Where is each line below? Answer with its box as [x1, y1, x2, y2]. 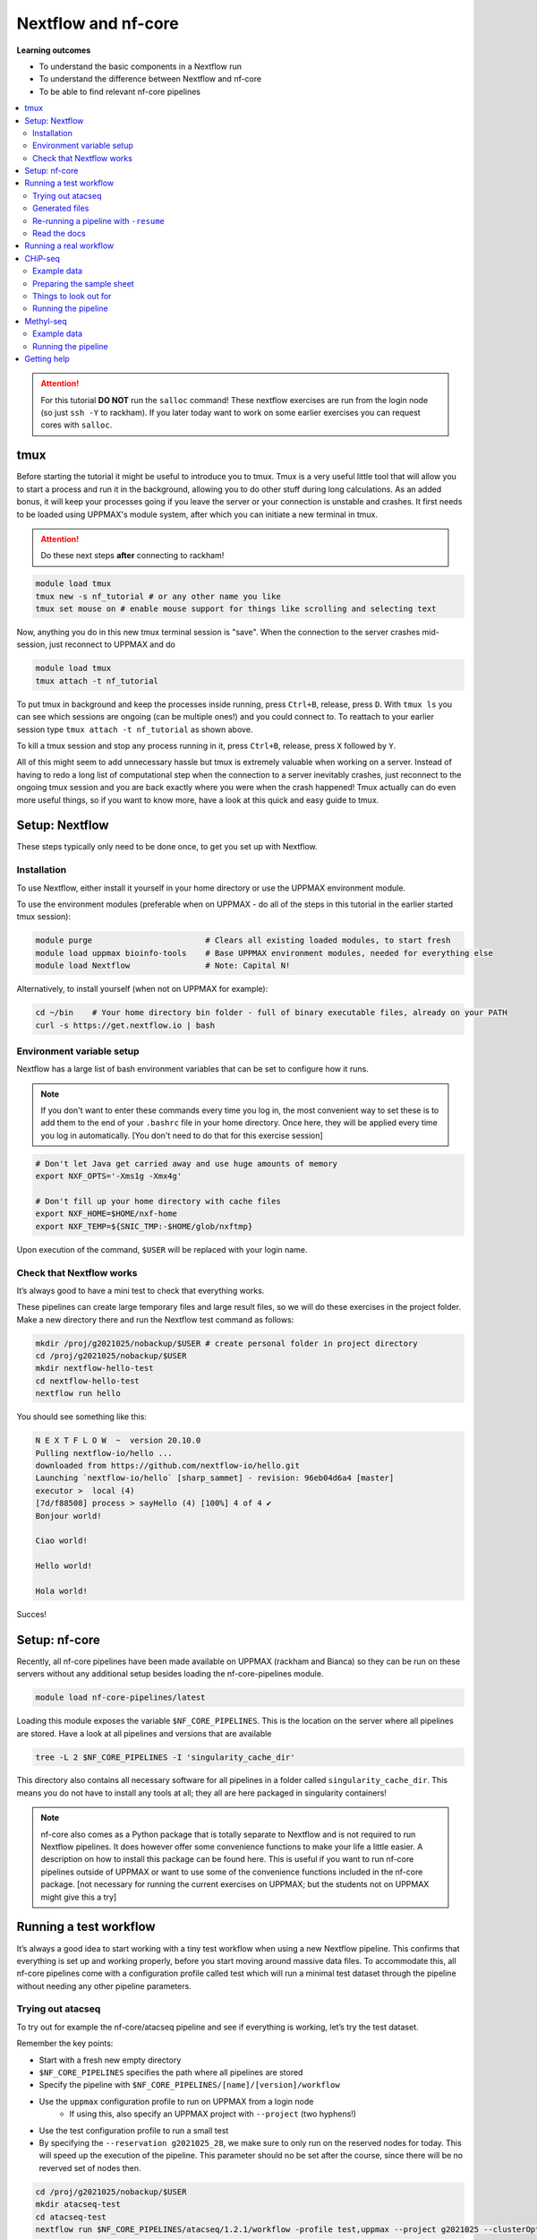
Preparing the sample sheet [32, 278, 134, 289]
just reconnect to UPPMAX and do [49, 639, 176, 650]
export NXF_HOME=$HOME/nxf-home [35, 1209, 178, 1219]
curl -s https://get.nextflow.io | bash [35, 1020, 215, 1030]
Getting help [24, 353, 71, 364]
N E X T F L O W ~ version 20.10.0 [35, 1435, 201, 1446]
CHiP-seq [24, 253, 60, 263]
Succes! [16, 1608, 47, 1619]
